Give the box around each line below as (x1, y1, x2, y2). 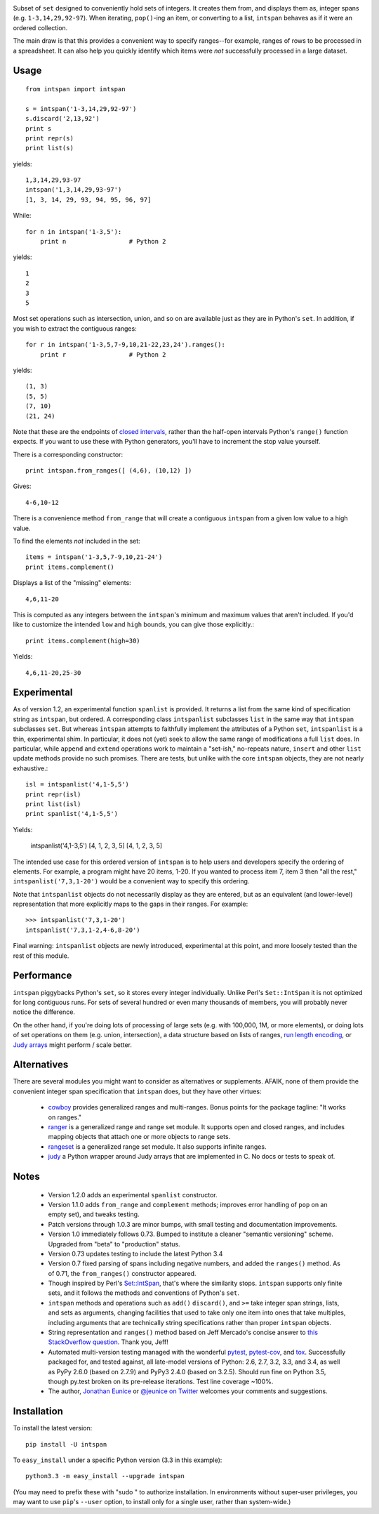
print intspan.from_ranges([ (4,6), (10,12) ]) (25, 467, 192, 475)
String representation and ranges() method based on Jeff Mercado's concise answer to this (48, 1328, 319, 1337)
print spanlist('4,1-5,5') (25, 810, 119, 818)
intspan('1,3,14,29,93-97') (25, 186, 122, 194)
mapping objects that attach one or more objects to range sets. (48, 1133, 231, 1141)
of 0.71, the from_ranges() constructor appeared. (48, 1269, 197, 1277)
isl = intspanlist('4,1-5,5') (25, 780, 130, 789)
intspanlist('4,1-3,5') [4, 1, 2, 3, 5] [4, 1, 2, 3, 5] (30, 841, 163, 850)
